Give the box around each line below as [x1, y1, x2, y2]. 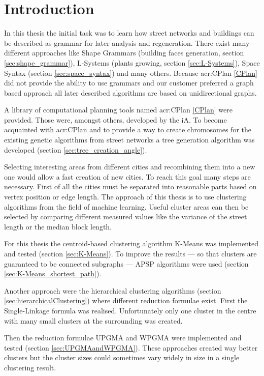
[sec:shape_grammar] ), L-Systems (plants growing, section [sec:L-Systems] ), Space [4, 57, 260, 68]
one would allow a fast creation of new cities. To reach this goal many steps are [4, 171, 251, 182]
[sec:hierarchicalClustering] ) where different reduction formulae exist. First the [4, 295, 248, 306]
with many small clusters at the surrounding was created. [4, 315, 183, 326]
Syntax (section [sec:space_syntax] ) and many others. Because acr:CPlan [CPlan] [4, 67, 257, 78]
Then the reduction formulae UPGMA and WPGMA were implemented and [4, 332, 242, 343]
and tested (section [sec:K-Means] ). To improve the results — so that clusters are [4, 248, 257, 258]
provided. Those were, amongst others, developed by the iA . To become [4, 114, 227, 125]
